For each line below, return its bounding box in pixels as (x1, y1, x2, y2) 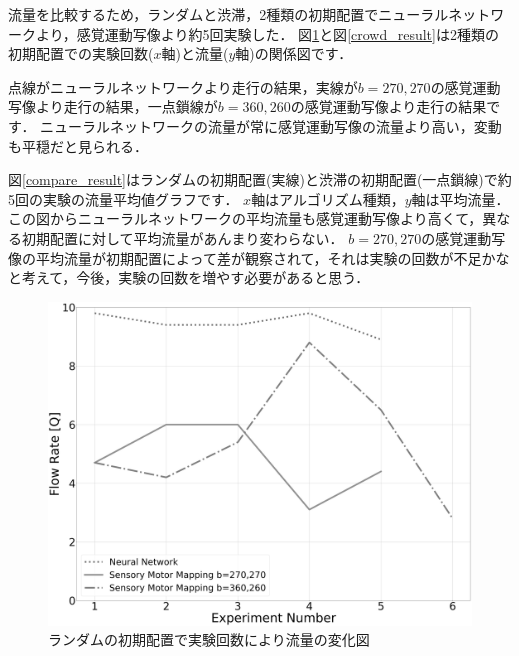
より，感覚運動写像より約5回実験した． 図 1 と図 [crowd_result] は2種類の (35, 23, 499, 44)
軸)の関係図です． (235, 43, 353, 64)
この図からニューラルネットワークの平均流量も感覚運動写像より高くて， (8, 208, 483, 229)
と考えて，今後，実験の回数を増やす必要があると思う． (8, 267, 370, 288)
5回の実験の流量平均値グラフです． (8, 188, 239, 209)
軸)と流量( (161, 43, 229, 64)
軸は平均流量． (411, 188, 510, 209)
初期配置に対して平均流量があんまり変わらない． (21, 227, 344, 248)
